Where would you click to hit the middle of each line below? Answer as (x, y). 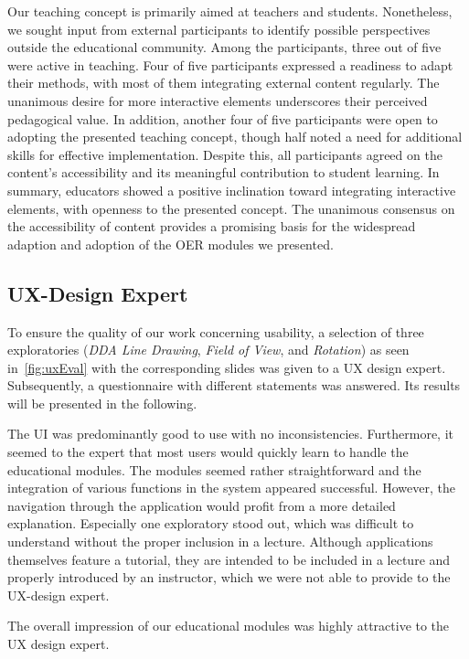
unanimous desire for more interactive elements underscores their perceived (218, 100)
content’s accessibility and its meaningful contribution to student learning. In (224, 172)
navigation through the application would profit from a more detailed (202, 505)
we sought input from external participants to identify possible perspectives (219, 29)
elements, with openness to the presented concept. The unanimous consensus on (231, 208)
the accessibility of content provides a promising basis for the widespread (212, 226)
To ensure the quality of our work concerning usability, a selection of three (216, 331)
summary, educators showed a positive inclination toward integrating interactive (232, 190)
